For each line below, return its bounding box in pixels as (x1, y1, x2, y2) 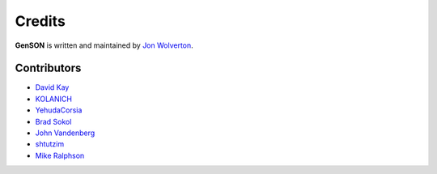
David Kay (35, 83, 70, 92)
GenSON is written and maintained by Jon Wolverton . (15, 40, 193, 50)
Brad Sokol (35, 117, 72, 126)
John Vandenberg (35, 128, 95, 138)
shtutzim (35, 139, 65, 149)
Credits (15, 12, 66, 30)
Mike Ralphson (35, 151, 85, 160)
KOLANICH (35, 94, 73, 104)
